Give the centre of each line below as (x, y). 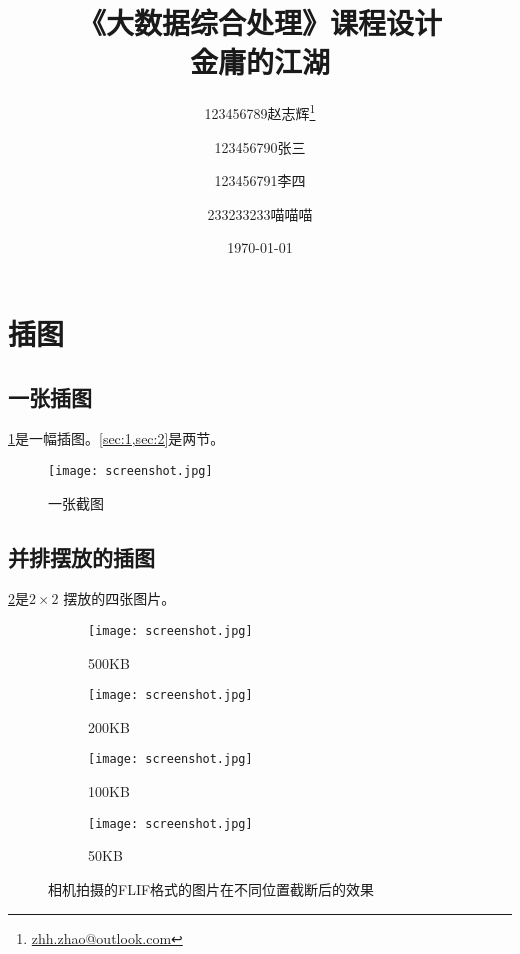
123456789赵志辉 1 (260, 111)
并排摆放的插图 (81, 556)
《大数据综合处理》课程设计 (259, 22)
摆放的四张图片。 (119, 598)
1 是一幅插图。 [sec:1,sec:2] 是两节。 (116, 438)
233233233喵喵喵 (260, 213)
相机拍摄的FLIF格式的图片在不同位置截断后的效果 (211, 888)
